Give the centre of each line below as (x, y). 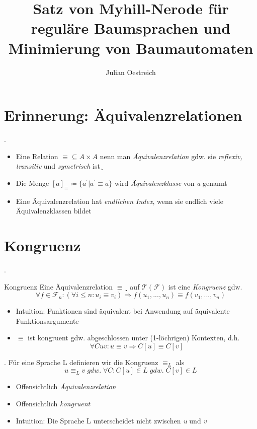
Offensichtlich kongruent (53, 404)
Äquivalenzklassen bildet (54, 211)
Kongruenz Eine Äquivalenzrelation (59, 286)
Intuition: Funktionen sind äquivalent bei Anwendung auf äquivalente (123, 311)
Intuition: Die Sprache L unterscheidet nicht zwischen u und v (111, 420)
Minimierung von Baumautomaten (131, 48)
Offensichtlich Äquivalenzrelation (66, 386)
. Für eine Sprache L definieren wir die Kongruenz (81, 362)
